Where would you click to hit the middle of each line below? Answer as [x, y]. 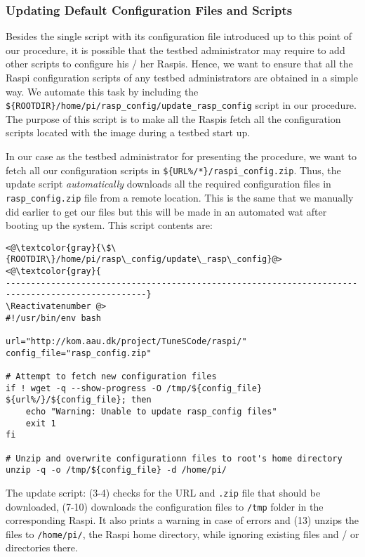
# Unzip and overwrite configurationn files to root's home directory [174, 458]
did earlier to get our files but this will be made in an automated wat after [166, 211]
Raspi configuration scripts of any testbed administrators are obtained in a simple [182, 77]
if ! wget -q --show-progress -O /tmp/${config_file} [134, 388]
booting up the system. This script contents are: [109, 225]
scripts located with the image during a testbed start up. [128, 132]
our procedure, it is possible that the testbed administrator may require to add [175, 50]
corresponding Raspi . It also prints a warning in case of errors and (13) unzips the [182, 520]
